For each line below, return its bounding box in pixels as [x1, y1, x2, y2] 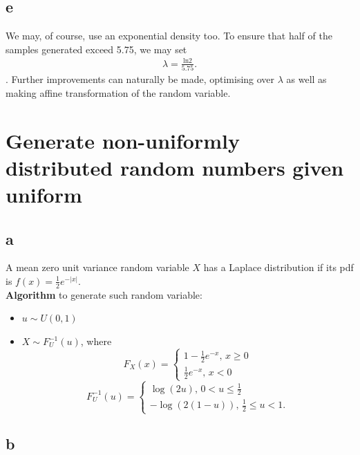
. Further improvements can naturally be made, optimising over [6, 72, 275, 86]
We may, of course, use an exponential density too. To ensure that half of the [6, 28, 332, 43]
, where [80, 334, 112, 348]
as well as [286, 72, 327, 86]
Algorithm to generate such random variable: [6, 287, 202, 301]
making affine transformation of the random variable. [6, 85, 231, 100]
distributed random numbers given [6, 153, 344, 181]
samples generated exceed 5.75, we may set [6, 41, 187, 56]
